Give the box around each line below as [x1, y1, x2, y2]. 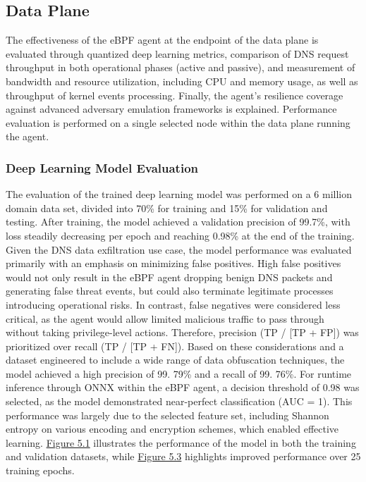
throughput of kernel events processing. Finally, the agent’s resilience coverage [6, 87, 343, 102]
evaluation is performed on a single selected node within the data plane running [6, 115, 350, 130]
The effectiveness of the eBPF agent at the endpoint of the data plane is [6, 32, 319, 47]
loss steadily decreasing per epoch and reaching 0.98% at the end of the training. [6, 228, 355, 242]
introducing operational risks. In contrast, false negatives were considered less [6, 297, 341, 311]
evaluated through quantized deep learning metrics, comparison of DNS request [6, 46, 349, 61]
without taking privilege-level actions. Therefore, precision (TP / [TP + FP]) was [6, 325, 359, 340]
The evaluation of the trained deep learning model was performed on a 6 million [6, 187, 353, 202]
